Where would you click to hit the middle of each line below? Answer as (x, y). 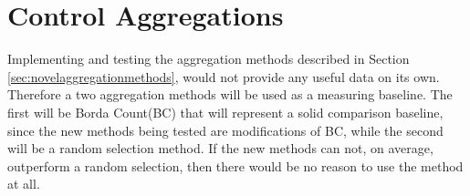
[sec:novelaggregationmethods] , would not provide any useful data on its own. (224, 76)
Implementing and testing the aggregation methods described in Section (209, 59)
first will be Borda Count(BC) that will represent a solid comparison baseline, (225, 112)
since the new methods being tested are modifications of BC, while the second (225, 130)
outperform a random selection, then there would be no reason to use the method (235, 165)
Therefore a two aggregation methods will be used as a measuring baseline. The (230, 94)
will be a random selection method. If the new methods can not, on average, (220, 148)
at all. (24, 184)
